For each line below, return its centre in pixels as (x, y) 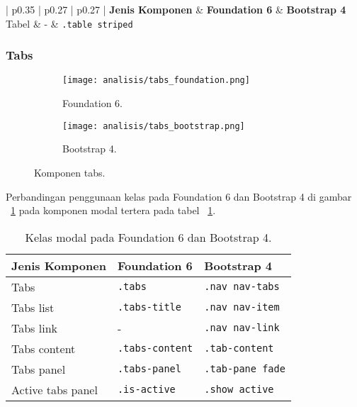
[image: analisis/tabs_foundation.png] (156, 80)
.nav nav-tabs (242, 287)
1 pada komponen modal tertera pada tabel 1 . (113, 210)
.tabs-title (149, 307)
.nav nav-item (242, 307)
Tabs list (33, 307)
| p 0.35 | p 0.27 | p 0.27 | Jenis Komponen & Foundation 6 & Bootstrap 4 (176, 9)
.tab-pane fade (245, 369)
